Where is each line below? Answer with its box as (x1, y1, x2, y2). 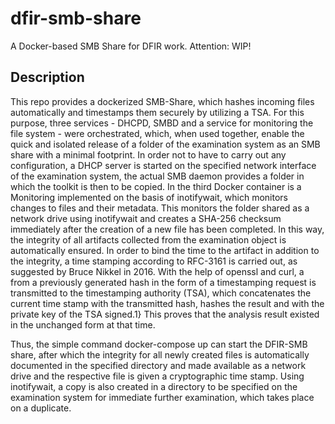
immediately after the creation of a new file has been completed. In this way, (10, 223, 325, 235)
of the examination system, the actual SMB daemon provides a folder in (10, 170, 305, 182)
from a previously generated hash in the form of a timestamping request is (10, 276, 317, 288)
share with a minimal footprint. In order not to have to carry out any (10, 148, 287, 161)
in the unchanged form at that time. (10, 318, 156, 331)
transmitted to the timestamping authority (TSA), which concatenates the (10, 287, 312, 299)
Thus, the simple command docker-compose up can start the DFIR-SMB (10, 338, 308, 350)
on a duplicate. (10, 402, 72, 414)
